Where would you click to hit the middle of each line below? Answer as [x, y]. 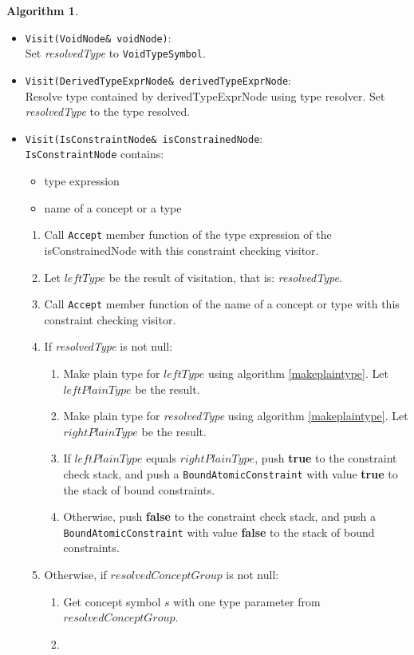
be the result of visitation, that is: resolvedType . [225, 277]
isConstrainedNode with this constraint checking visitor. [181, 250]
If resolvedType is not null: [108, 346]
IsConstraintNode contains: [95, 154]
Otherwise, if [75, 574]
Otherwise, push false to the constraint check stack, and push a [219, 516]
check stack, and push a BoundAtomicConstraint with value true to [231, 473]
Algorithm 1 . [42, 10]
